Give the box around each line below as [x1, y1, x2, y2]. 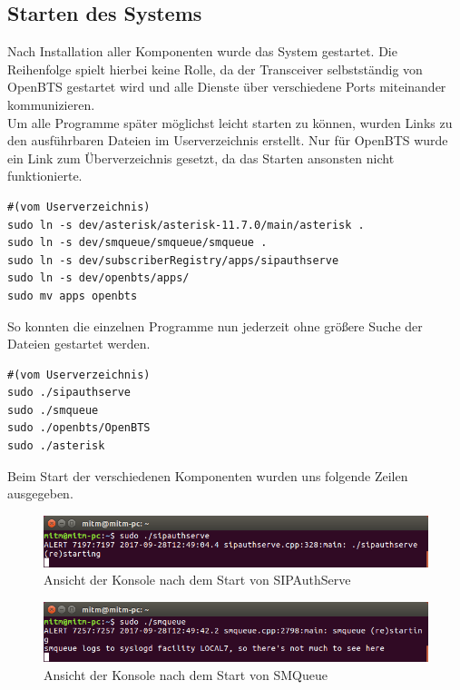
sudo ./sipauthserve [7, 386, 132, 399]
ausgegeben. [7, 484, 73, 503]
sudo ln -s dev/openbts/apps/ [7, 271, 190, 285]
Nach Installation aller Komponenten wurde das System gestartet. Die [7, 42, 397, 61]
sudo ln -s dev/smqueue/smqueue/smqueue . [7, 236, 268, 250]
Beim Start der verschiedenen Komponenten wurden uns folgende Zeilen [7, 466, 408, 485]
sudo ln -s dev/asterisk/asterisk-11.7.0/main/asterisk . [7, 218, 365, 232]
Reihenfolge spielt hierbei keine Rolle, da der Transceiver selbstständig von [7, 59, 423, 78]
